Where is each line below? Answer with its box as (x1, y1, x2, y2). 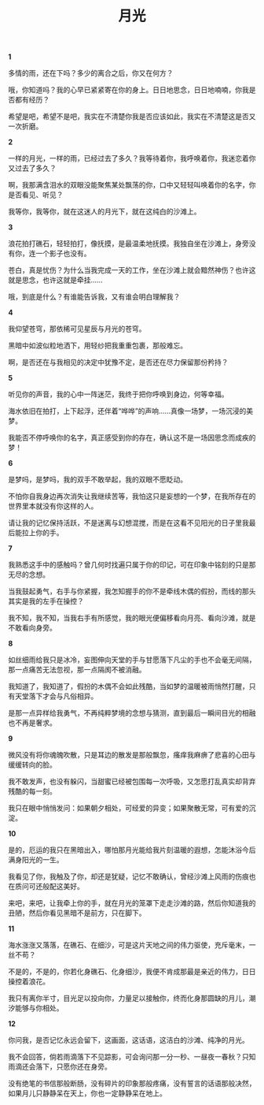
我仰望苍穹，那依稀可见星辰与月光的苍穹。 (8, 324, 146, 333)
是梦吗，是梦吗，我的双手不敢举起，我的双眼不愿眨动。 (8, 474, 187, 485)
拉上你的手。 (21, 528, 64, 538)
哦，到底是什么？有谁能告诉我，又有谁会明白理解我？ (8, 292, 181, 302)
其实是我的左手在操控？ (8, 597, 84, 606)
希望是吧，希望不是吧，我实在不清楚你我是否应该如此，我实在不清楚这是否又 (8, 112, 256, 121)
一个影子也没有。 (35, 249, 91, 259)
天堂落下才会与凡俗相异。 (14, 691, 98, 701)
